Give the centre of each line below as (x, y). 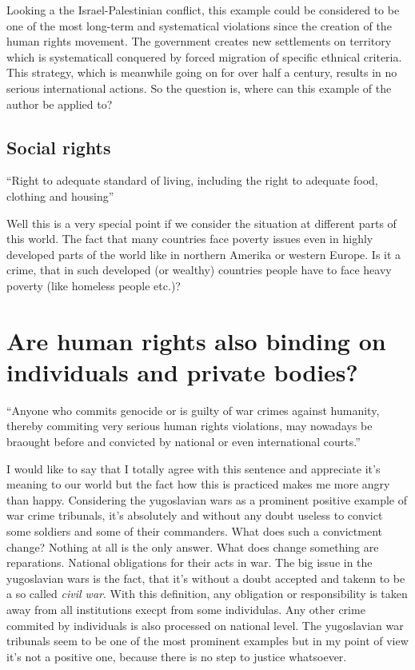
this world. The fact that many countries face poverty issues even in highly (190, 239)
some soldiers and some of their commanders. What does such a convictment (194, 530)
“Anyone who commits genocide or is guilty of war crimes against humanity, (193, 410)
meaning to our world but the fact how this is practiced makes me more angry (198, 484)
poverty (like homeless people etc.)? (94, 285)
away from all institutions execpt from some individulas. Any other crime (186, 609)
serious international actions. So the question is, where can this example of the (199, 88)
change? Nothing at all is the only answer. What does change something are (193, 546)
